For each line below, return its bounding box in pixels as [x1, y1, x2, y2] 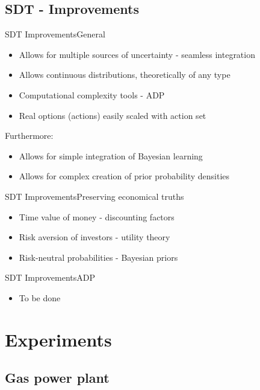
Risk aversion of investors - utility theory [19, 231, 170, 243]
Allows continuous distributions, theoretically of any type [19, 68, 231, 81]
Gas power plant [5, 368, 110, 387]
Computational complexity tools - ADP [19, 88, 165, 101]
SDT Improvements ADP [5, 271, 96, 284]
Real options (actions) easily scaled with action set [19, 109, 206, 121]
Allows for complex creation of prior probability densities [19, 170, 230, 182]
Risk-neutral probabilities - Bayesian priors [19, 251, 178, 263]
